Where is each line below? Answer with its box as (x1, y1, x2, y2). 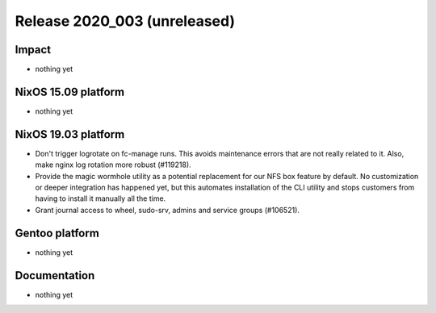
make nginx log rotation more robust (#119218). (35, 160, 191, 169)
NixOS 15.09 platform (15, 85, 125, 98)
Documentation (15, 269, 95, 282)
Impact (15, 43, 52, 56)
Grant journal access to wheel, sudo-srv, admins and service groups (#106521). (35, 205, 300, 215)
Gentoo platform (15, 226, 100, 240)
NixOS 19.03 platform (15, 127, 125, 141)
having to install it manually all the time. (35, 194, 166, 203)
